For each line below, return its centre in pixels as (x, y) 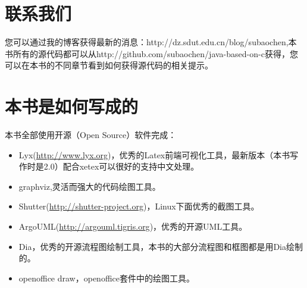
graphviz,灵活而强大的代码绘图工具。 (90, 186)
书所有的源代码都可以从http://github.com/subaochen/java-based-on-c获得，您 (151, 53)
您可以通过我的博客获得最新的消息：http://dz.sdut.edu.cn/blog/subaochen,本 (151, 42)
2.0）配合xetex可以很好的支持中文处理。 (121, 166)
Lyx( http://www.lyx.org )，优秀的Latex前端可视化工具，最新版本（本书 (154, 154)
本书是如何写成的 (72, 106)
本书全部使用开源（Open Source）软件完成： (91, 135)
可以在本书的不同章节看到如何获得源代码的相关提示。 (109, 65)
